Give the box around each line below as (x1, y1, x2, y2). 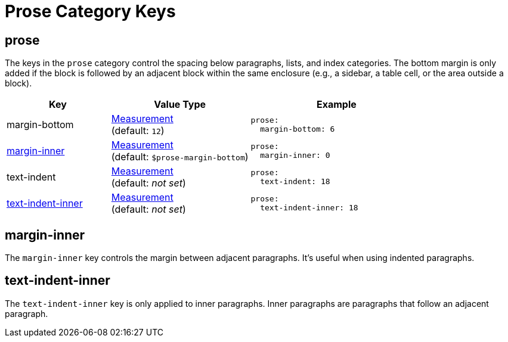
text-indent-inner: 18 (260, 203, 358, 213)
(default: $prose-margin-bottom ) (111, 151, 249, 163)
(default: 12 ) (111, 125, 165, 137)
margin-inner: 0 (260, 151, 330, 160)
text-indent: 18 (260, 177, 330, 186)
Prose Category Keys (5, 1, 176, 21)
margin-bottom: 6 (260, 125, 335, 134)
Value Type (154, 98, 206, 111)
